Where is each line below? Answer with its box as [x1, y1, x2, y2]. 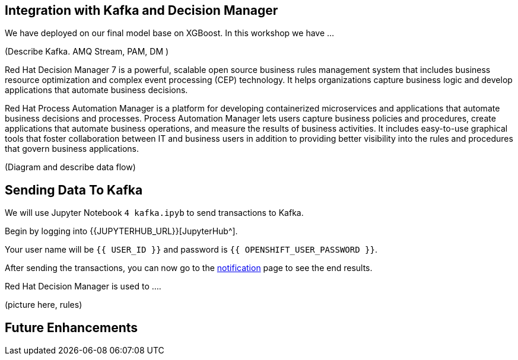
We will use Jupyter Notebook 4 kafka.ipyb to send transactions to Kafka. [5, 208, 304, 218]
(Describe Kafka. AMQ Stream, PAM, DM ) [5, 46, 169, 57]
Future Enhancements [5, 320, 138, 335]
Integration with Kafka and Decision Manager [5, 3, 278, 18]
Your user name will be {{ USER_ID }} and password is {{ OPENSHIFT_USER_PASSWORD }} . [5, 244, 377, 255]
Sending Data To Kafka [5, 182, 143, 197]
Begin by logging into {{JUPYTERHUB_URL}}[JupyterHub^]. [5, 226, 238, 237]
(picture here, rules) [5, 300, 82, 310]
